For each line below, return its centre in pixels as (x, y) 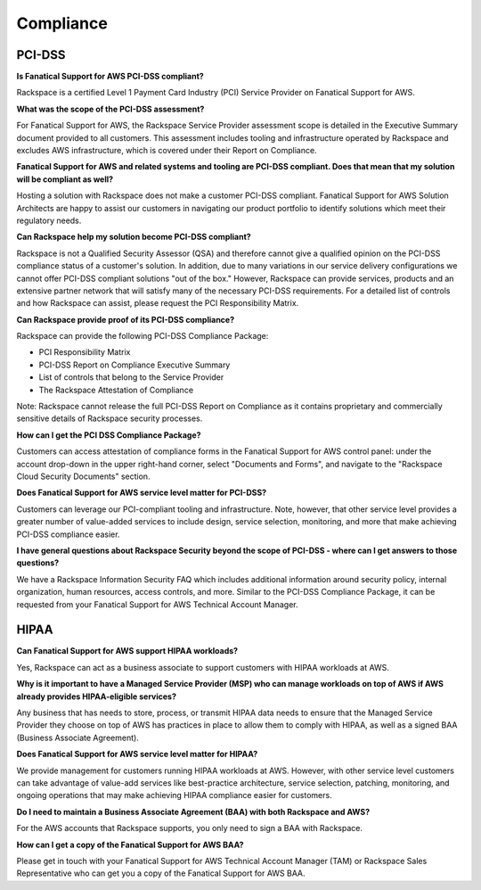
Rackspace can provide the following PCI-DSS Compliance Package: (143, 336)
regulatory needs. (49, 220)
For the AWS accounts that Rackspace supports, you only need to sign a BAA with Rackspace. (189, 828)
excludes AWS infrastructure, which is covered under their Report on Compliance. (167, 151)
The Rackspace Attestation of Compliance (116, 390)
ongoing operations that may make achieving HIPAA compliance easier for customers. (175, 795)
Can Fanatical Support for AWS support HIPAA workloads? (127, 651)
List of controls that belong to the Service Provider (131, 377)
